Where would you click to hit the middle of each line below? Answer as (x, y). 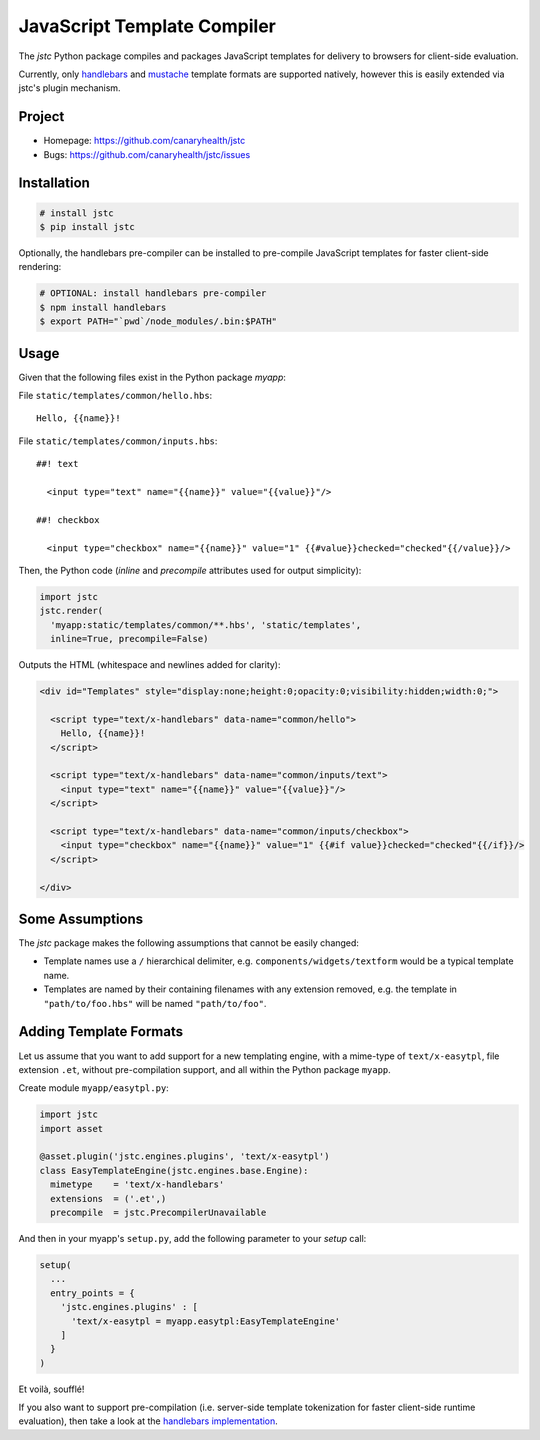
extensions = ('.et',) (108, 1198)
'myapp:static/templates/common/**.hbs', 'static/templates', (206, 624)
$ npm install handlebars (103, 307)
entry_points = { (92, 1293)
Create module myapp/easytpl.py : (93, 1088)
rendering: (40, 267)
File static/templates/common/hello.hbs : (115, 396)
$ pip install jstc (87, 227)
